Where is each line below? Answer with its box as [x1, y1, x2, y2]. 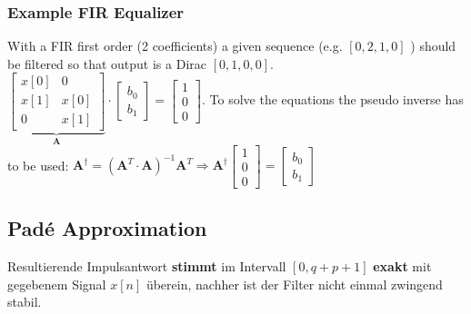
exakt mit [373, 257, 432, 276]
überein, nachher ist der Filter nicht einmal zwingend [145, 274, 443, 293]
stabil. [7, 292, 42, 311]
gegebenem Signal [7, 274, 106, 293]
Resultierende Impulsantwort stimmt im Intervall [7, 257, 286, 276]
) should [410, 36, 456, 55]
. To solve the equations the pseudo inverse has [201, 90, 464, 109]
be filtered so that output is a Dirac [7, 54, 206, 73]
